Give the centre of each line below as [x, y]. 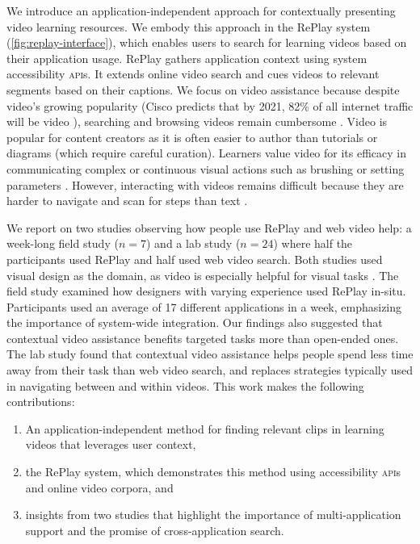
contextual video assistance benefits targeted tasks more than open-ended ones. [203, 338]
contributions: [41, 402]
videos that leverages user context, [111, 444]
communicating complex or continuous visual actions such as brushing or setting [206, 168]
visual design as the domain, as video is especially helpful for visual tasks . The [203, 275]
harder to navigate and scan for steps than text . [127, 201]
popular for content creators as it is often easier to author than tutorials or [192, 137]
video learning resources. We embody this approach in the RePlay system [189, 26]
